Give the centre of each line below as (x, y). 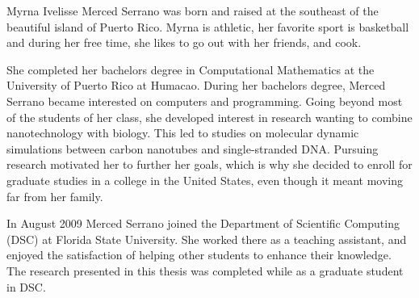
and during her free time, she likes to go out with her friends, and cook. (184, 42)
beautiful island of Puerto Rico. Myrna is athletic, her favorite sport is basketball (208, 26)
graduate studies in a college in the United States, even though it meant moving (205, 180)
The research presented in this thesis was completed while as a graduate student (205, 270)
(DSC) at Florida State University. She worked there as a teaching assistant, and (207, 239)
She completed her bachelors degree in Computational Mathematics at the (191, 69)
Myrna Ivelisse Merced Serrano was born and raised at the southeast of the (193, 10)
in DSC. (26, 286)
